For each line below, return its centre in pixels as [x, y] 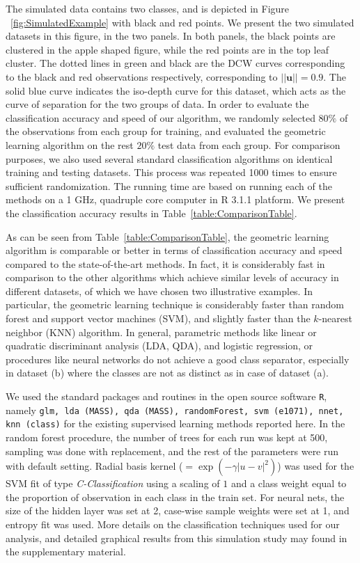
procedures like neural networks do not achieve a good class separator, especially [178, 359]
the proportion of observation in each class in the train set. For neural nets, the [175, 497]
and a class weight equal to [289, 483]
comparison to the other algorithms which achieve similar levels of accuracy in [172, 277]
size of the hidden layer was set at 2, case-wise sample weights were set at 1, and [178, 510]
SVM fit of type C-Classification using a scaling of [113, 483]
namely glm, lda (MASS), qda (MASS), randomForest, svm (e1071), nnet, [175, 410]
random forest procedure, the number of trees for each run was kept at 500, [167, 437]
